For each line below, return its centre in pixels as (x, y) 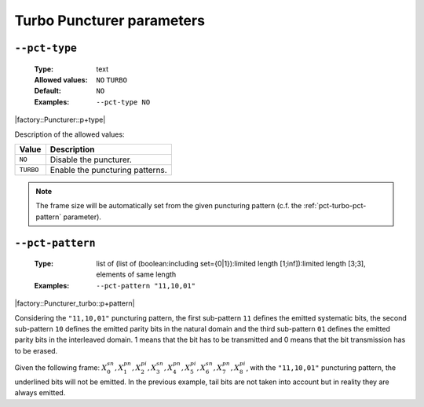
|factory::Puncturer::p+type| (60, 120)
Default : (48, 91)
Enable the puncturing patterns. (109, 170)
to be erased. (36, 350)
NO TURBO (111, 80)
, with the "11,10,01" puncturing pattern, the (321, 368)
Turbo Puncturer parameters (110, 20)
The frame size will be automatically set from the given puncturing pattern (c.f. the (169, 206)
